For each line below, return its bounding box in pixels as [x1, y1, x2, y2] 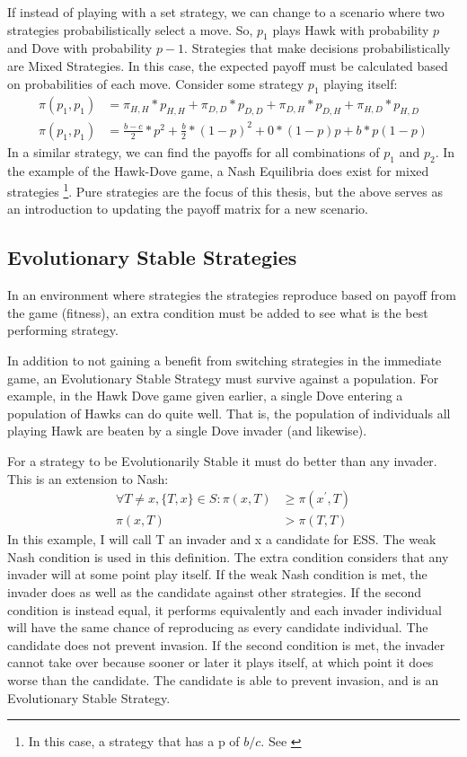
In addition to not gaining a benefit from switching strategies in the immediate [7, 350, 442, 369]
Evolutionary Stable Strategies [7, 243, 297, 271]
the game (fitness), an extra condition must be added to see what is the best [7, 303, 428, 321]
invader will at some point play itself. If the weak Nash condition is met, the [7, 565, 427, 584]
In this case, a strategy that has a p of [28, 732, 240, 751]
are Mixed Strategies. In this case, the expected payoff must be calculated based [7, 56, 448, 75]
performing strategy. [7, 321, 119, 339]
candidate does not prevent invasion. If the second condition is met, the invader [7, 635, 445, 654]
